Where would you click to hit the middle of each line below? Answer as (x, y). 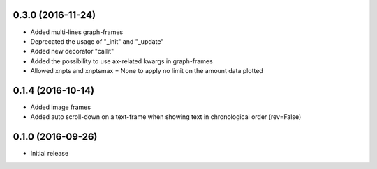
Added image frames (60, 107)
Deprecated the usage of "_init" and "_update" (97, 41)
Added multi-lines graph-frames (77, 32)
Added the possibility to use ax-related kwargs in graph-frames (121, 61)
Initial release (50, 154)
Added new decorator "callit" (72, 51)
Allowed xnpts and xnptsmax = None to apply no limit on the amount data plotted (147, 71)
